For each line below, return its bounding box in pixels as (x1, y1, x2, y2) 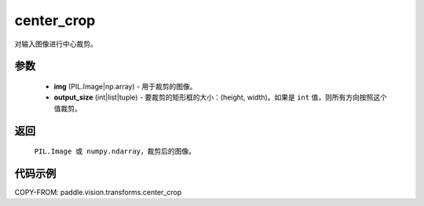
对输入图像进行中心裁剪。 (14, 39, 97, 49)
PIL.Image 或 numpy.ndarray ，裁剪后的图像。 (34, 146, 196, 156)
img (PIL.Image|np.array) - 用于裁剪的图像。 (53, 81, 197, 91)
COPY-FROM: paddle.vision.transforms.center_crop (14, 188, 182, 197)
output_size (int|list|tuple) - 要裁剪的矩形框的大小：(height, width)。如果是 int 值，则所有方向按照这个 (53, 92, 388, 102)
